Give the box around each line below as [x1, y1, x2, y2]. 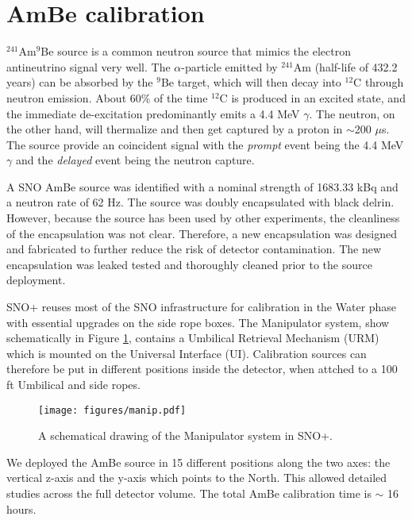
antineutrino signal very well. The [6, 58, 171, 75]
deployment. [6, 272, 66, 288]
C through [353, 74, 404, 91]
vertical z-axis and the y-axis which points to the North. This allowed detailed [6, 469, 387, 486]
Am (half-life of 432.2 [293, 58, 398, 75]
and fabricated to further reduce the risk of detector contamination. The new [6, 241, 382, 257]
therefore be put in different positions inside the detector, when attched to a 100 [6, 360, 398, 377]
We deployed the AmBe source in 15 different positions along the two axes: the [6, 453, 391, 470]
